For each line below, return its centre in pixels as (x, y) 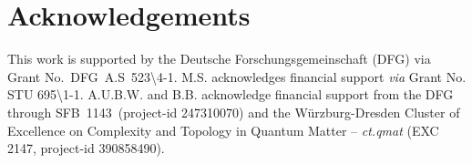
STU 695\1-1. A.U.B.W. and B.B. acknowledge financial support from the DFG (231, 94)
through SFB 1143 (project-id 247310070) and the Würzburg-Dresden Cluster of (234, 112)
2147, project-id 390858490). (86, 148)
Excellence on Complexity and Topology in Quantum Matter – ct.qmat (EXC (223, 130)
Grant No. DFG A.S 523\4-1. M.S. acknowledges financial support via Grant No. (237, 76)
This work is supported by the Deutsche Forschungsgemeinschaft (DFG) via (219, 59)
